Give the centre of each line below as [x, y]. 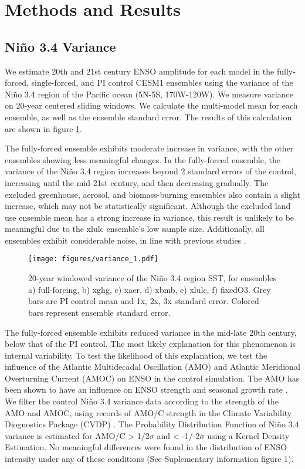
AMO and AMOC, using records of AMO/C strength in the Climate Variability [148, 412]
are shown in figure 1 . [44, 128]
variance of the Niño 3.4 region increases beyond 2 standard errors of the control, [150, 171]
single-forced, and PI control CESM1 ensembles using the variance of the [162, 82]
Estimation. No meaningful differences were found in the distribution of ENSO [146, 447]
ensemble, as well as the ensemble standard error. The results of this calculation [148, 117]
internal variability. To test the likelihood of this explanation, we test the [136, 355]
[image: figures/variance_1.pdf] [93, 259]
